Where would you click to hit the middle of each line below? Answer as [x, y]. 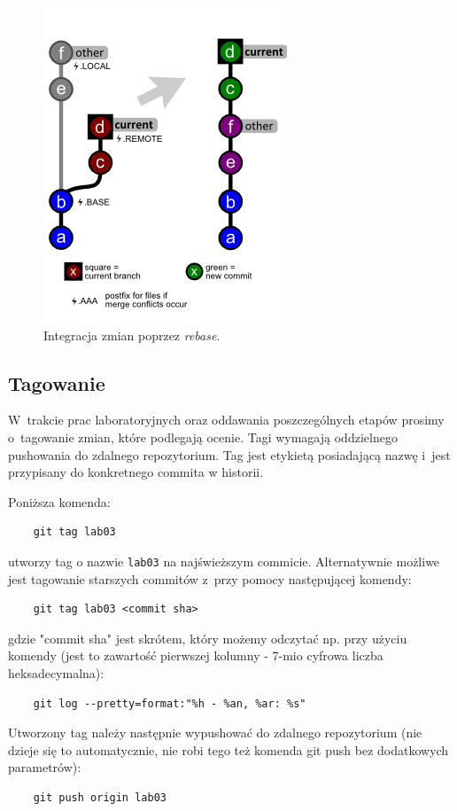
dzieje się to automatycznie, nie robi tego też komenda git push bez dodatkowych [228, 749]
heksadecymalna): [56, 672]
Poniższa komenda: [59, 501]
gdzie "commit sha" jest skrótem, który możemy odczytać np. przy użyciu [208, 638]
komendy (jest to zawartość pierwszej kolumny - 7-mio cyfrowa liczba [196, 655]
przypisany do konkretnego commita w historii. [136, 472]
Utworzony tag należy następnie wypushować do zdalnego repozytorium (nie [215, 733]
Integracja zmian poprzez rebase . [132, 335]
